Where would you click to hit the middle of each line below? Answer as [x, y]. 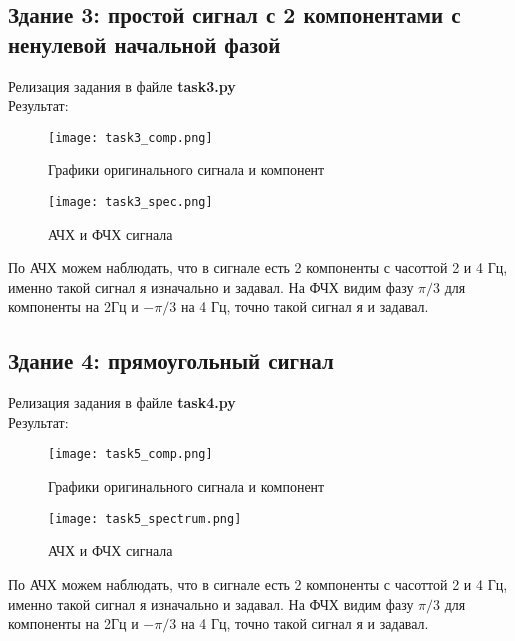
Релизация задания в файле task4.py [122, 402]
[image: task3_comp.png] [130, 137]
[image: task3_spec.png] [130, 202]
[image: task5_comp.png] [130, 454]
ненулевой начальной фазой [144, 43]
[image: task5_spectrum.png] [145, 518]
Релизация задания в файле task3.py [122, 85]
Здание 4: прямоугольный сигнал [171, 360]
